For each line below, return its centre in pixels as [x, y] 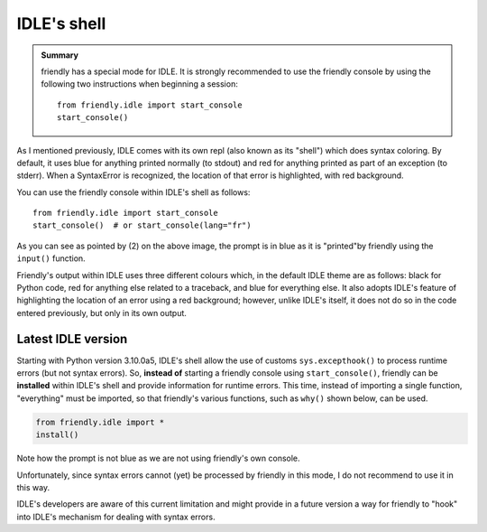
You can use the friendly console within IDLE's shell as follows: [133, 192]
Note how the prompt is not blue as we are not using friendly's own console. [159, 458]
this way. [33, 488]
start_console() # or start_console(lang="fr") [142, 225]
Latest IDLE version [72, 339]
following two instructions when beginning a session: [139, 84]
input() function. [51, 258]
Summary [60, 55]
